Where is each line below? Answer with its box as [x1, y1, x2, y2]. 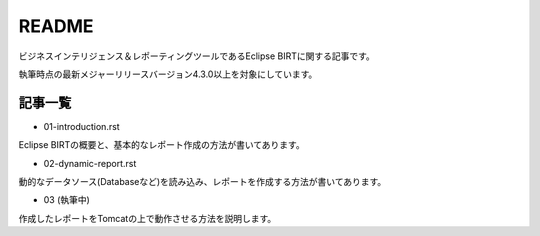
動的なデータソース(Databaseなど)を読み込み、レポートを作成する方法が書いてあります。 [18, 176, 387, 188]
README [18, 15, 94, 37]
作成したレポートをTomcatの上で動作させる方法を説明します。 [18, 212, 277, 224]
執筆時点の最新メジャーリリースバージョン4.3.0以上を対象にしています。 [18, 68, 318, 80]
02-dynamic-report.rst [43, 157, 137, 169]
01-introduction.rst [43, 120, 120, 132]
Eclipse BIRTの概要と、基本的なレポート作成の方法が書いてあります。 [18, 139, 305, 151]
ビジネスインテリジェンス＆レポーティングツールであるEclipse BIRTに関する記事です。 [18, 50, 375, 62]
